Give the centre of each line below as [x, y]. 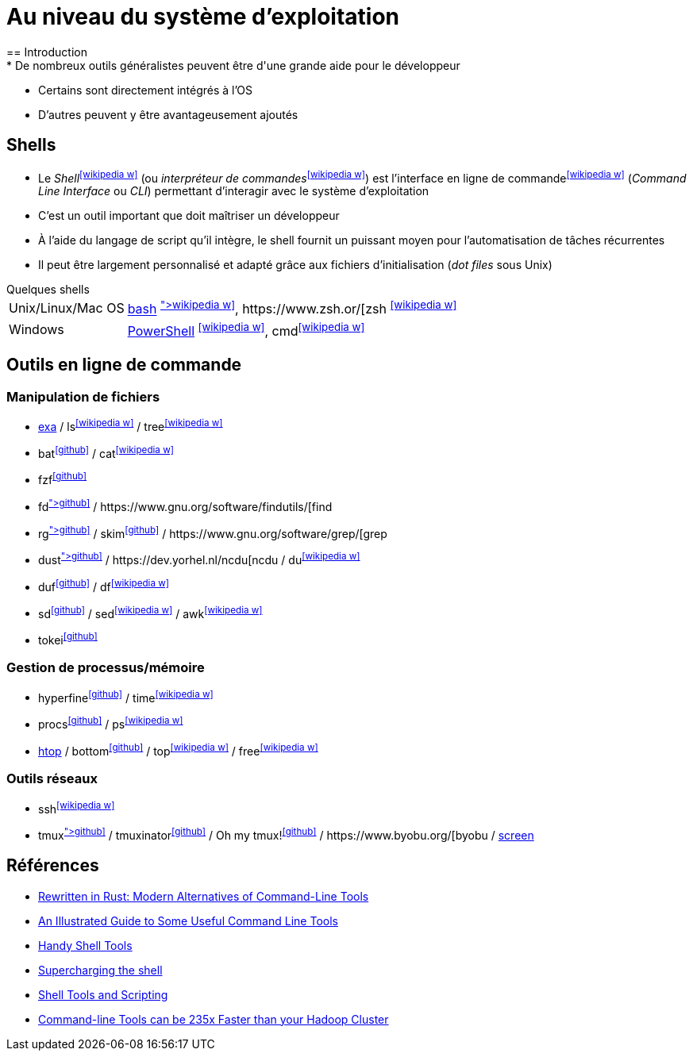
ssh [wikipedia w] [77, 807]
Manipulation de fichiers [83, 396]
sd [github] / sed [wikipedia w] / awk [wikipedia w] [150, 612]
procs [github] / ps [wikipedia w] [111, 723]
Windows [37, 330]
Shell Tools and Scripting [103, 994]
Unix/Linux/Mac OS [67, 307]
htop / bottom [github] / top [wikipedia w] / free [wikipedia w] [178, 750]
